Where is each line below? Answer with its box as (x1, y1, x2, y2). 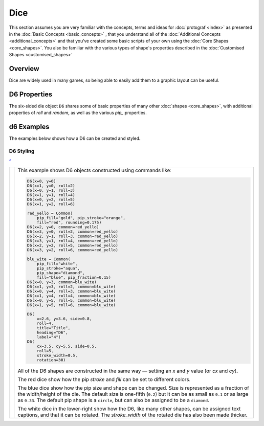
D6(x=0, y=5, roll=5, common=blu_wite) (27, 297, 116, 303)
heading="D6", (37, 330, 68, 335)
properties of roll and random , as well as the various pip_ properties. (9, 110, 147, 116)
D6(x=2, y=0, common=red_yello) (27, 224, 99, 229)
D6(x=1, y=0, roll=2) (27, 183, 75, 188)
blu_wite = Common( (27, 256, 70, 262)
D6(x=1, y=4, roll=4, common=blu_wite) (27, 293, 116, 298)
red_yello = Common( (27, 210, 73, 216)
